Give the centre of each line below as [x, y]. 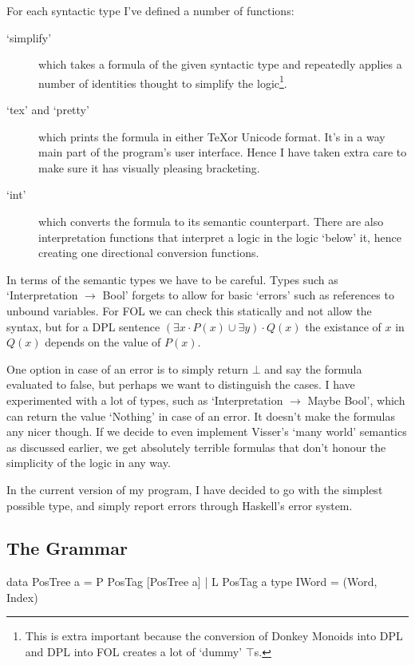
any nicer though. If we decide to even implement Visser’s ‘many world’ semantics [207, 431]
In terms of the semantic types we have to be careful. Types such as [172, 279]
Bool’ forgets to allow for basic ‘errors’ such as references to [248, 295]
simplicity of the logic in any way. [89, 463]
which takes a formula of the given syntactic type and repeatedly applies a [220, 64]
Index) [22, 597]
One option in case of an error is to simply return [127, 368]
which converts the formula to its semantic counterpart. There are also [211, 221]
